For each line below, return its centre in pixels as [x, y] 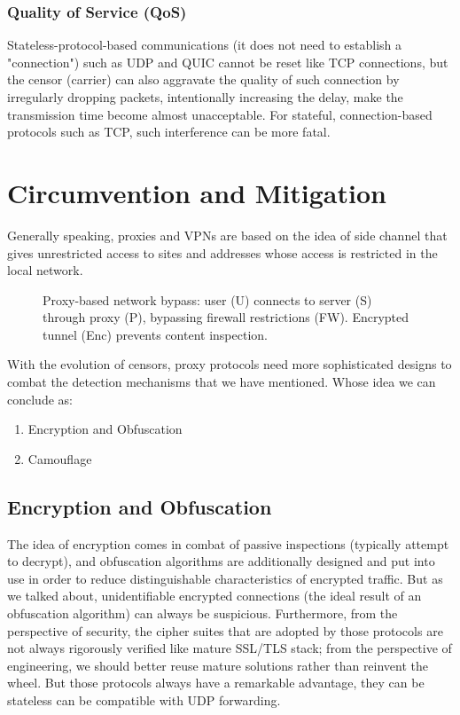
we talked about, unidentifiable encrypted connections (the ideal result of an [214, 596]
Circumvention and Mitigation [197, 192]
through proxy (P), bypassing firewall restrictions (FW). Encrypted [226, 317]
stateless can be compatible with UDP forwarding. [144, 699]
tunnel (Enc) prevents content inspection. [155, 334]
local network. [45, 270]
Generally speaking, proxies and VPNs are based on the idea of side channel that [227, 235]
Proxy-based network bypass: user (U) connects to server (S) [207, 299]
